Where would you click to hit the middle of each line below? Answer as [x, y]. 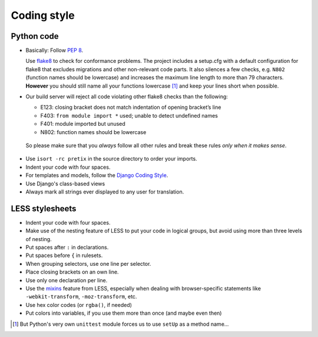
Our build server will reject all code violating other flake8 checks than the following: [127, 96]
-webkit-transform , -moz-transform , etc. [81, 296]
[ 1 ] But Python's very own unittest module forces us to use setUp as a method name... [121, 324]
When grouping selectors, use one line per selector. [88, 263]
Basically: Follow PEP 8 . [54, 51]
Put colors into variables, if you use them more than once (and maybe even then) [124, 313]
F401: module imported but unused [83, 124]
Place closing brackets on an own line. [72, 272]
